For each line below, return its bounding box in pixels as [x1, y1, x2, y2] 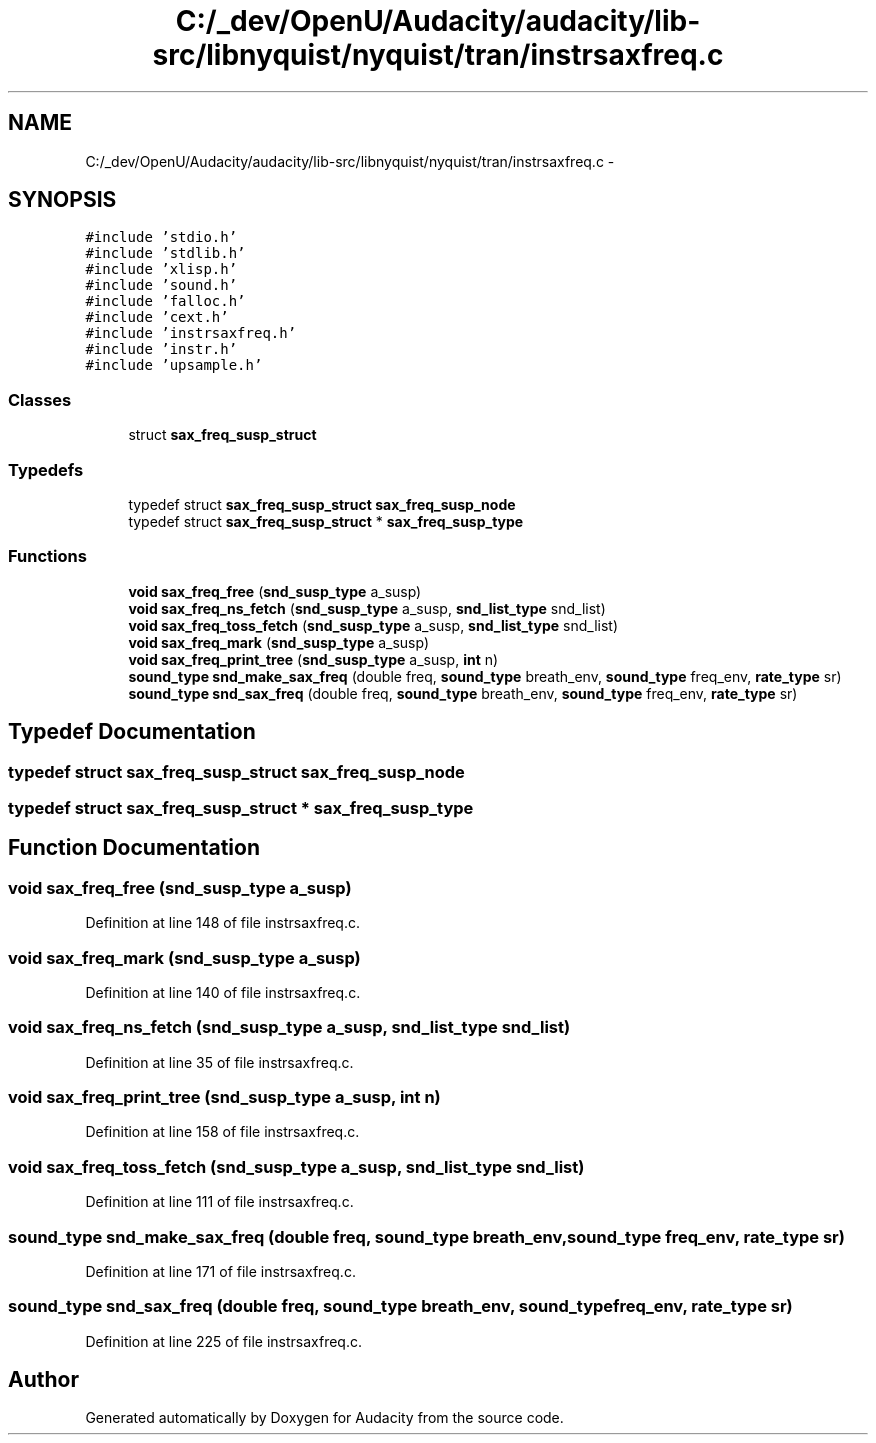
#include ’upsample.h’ [85, 357, 263, 374]
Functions [8, 546, 87, 567]
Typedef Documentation [8, 719, 256, 745]
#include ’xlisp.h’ [85, 261, 238, 278]
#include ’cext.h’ [85, 309, 229, 326]
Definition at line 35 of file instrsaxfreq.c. [85, 1053, 354, 1071]
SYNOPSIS [8, 187, 117, 213]
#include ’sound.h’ [85, 277, 238, 294]
